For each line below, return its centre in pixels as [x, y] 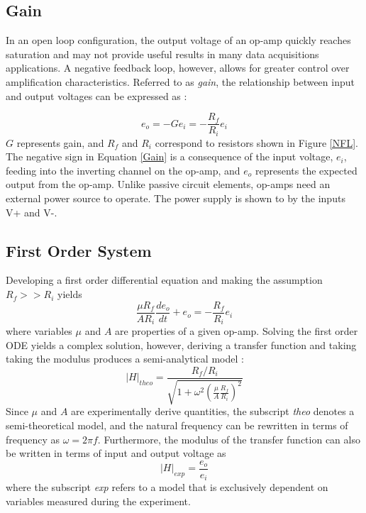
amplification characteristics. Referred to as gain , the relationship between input [180, 81]
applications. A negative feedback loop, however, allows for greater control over [178, 68]
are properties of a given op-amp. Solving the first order [237, 331]
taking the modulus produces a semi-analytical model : [125, 359]
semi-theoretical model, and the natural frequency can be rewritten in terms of [177, 425]
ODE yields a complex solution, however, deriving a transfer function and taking [181, 344]
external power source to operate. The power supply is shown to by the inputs [176, 198]
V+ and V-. [32, 212]
